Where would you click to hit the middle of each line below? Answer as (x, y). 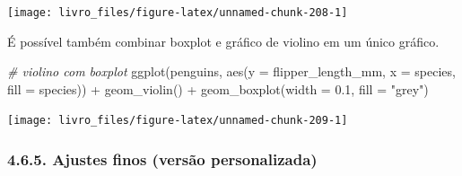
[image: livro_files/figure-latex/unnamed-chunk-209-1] (178, 121)
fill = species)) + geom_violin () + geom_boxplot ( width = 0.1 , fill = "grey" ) (218, 88)
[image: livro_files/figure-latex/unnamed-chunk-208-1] (178, 13)
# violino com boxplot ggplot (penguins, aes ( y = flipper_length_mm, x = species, (231, 71)
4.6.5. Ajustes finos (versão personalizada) (162, 159)
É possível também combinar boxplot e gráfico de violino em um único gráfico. (223, 41)
